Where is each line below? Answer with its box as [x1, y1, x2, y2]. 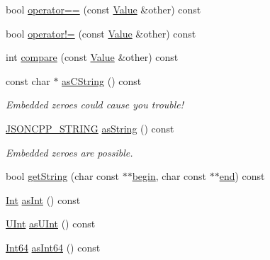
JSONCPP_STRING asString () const [6, 120, 174, 135]
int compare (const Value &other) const [6, 50, 179, 64]
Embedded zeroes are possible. [6, 145, 133, 159]
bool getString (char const [6, 169, 120, 183]
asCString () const [62, 73, 142, 88]
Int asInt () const [6, 192, 81, 207]
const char [6, 73, 50, 88]
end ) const [219, 169, 265, 183]
